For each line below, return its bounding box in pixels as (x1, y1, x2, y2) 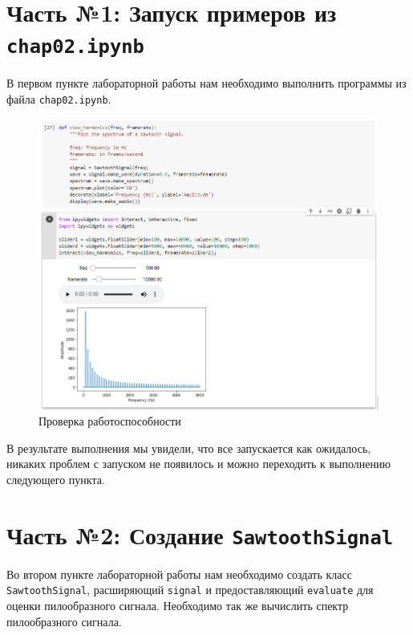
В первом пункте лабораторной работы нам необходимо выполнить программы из (6, 75, 407, 92)
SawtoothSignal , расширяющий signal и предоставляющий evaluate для (6, 581, 374, 598)
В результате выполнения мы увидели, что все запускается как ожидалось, (6, 439, 371, 456)
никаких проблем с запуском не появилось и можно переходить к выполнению (6, 455, 391, 472)
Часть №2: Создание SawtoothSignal (6, 518, 394, 551)
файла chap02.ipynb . (6, 91, 111, 108)
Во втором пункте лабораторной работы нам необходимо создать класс (6, 565, 352, 582)
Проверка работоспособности (38, 413, 181, 429)
